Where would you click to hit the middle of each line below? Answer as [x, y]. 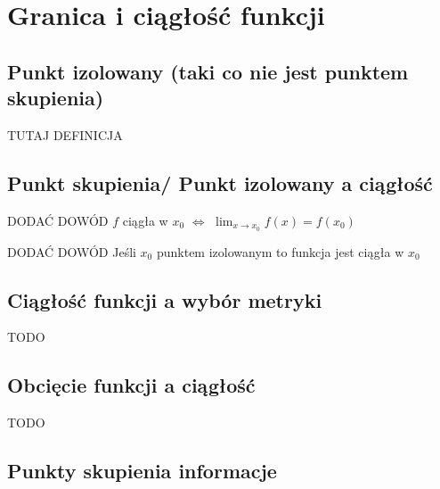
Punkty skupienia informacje [142, 471]
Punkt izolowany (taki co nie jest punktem [208, 71]
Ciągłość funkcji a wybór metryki [165, 299]
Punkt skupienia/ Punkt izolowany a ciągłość [220, 182]
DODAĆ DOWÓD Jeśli [72, 251]
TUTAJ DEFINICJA [65, 134]
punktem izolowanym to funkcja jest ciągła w [280, 251]
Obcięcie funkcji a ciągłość [131, 385]
